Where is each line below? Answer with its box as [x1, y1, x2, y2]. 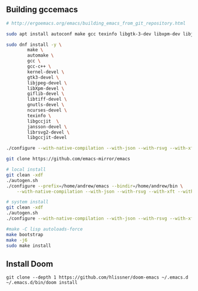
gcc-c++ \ [27, 64, 51, 70]
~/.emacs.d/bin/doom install [6, 280, 78, 286]
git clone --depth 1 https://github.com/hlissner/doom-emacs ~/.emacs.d [6, 275, 189, 280]
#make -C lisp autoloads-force [6, 226, 83, 232]
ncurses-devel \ [27, 107, 67, 114]
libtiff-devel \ [27, 97, 67, 102]
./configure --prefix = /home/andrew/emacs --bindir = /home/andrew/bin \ [6, 183, 183, 189]
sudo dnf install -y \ [6, 41, 62, 48]
